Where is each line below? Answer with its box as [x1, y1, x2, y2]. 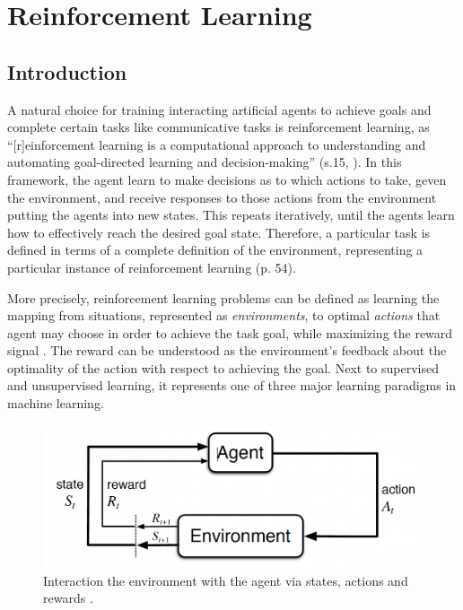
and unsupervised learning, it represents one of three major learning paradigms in [7, 376, 457, 395]
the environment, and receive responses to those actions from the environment [7, 187, 437, 206]
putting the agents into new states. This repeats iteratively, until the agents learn [7, 205, 455, 224]
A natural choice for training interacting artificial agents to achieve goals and [7, 100, 432, 118]
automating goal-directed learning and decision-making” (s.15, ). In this [7, 152, 402, 171]
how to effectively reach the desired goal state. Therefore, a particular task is [7, 222, 431, 241]
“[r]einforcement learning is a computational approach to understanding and [7, 135, 426, 153]
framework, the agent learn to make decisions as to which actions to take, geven [7, 170, 447, 188]
